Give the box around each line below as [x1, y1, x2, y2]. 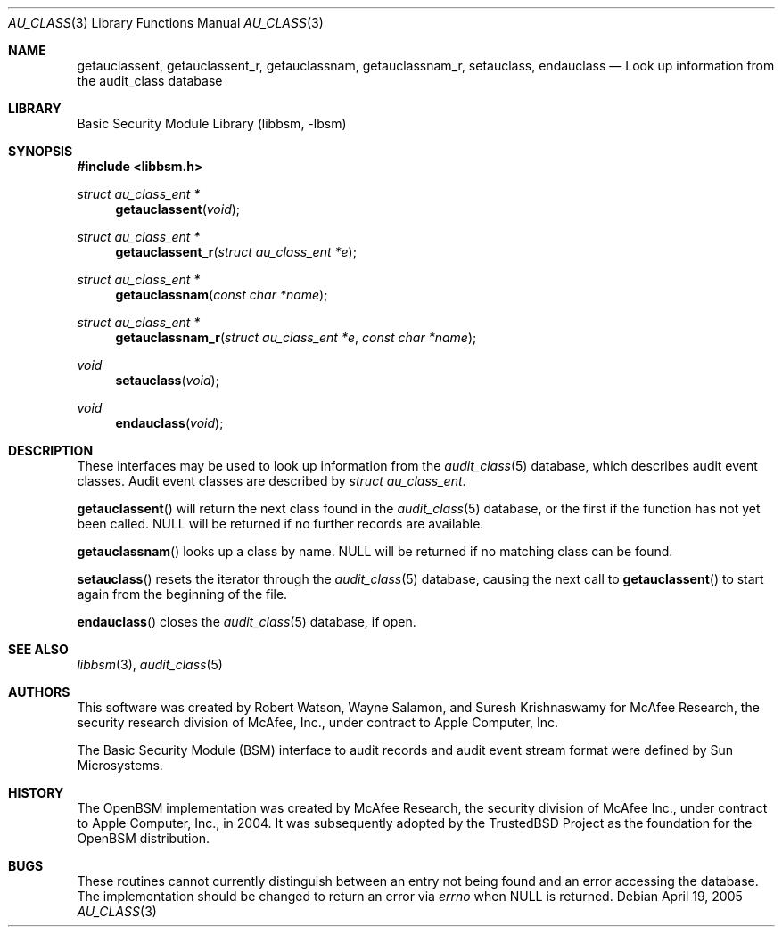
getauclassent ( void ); [115, 201, 241, 217]
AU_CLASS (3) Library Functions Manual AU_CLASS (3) [8, 15, 324, 30]
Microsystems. [77, 758, 163, 773]
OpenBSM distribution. [77, 831, 210, 846]
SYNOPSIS [8, 143, 73, 159]
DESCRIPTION [8, 443, 94, 458]
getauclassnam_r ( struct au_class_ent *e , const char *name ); [115, 330, 477, 345]
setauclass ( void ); [115, 373, 219, 388]
